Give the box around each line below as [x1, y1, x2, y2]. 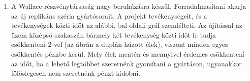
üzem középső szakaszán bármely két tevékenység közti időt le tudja [11, 29, 216, 40]
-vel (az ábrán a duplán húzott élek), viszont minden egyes [51, 39, 228, 49]
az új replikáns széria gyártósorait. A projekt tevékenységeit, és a [11, 10, 207, 20]
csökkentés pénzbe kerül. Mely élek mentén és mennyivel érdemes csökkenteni [11, 48, 245, 59]
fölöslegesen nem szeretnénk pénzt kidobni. [11, 68, 141, 78]
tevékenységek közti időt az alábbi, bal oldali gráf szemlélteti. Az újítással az [11, 20, 243, 30]
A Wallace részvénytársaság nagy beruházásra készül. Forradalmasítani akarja [11, 1, 247, 11]
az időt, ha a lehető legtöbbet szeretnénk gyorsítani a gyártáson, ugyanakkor [11, 58, 242, 68]
